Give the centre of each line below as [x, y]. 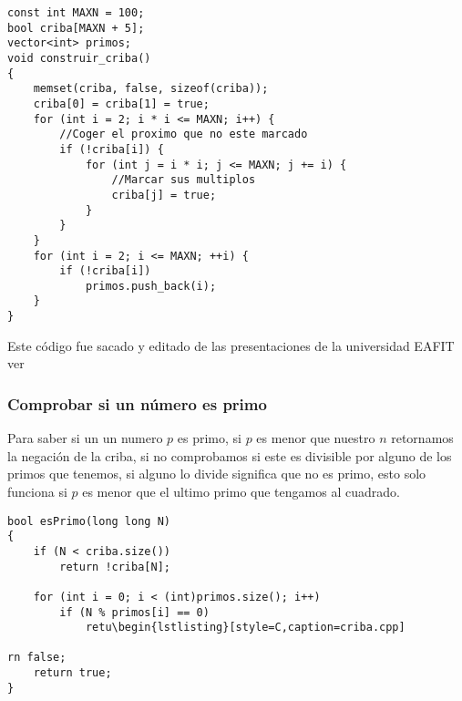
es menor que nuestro [316, 438]
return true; [72, 673]
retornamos [422, 438]
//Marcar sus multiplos [184, 180]
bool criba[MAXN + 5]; [76, 28]
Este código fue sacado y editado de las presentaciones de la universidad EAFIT [231, 345]
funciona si [37, 491]
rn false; [37, 658]
